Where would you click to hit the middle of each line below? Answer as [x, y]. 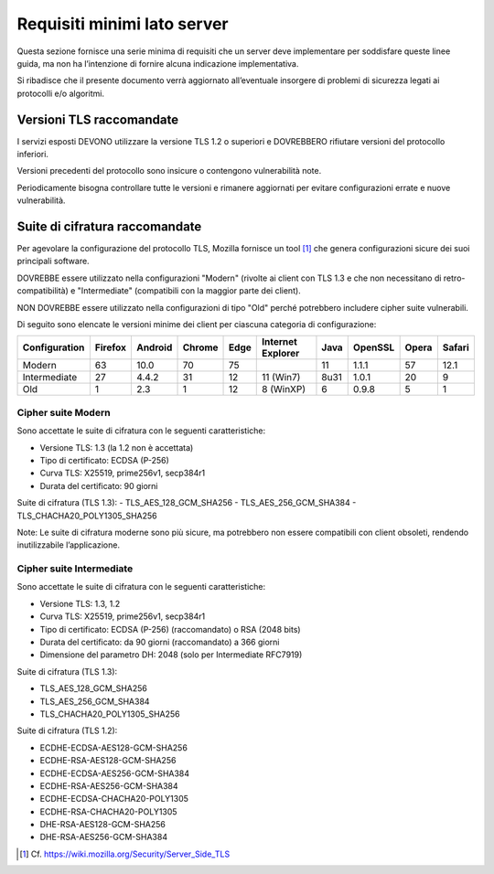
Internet [279, 342]
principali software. [54, 261]
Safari [456, 347]
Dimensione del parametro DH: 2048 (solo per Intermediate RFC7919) [171, 655]
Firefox [111, 347]
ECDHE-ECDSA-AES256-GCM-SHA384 [115, 773]
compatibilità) [43, 291]
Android [154, 347]
